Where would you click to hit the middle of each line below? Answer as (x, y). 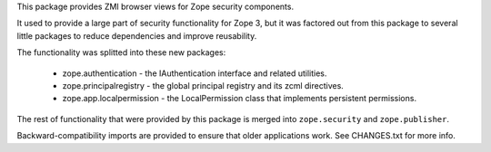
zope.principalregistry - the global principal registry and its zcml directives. (203, 85)
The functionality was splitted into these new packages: (121, 52)
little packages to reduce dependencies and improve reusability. (137, 35)
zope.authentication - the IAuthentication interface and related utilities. (195, 73)
